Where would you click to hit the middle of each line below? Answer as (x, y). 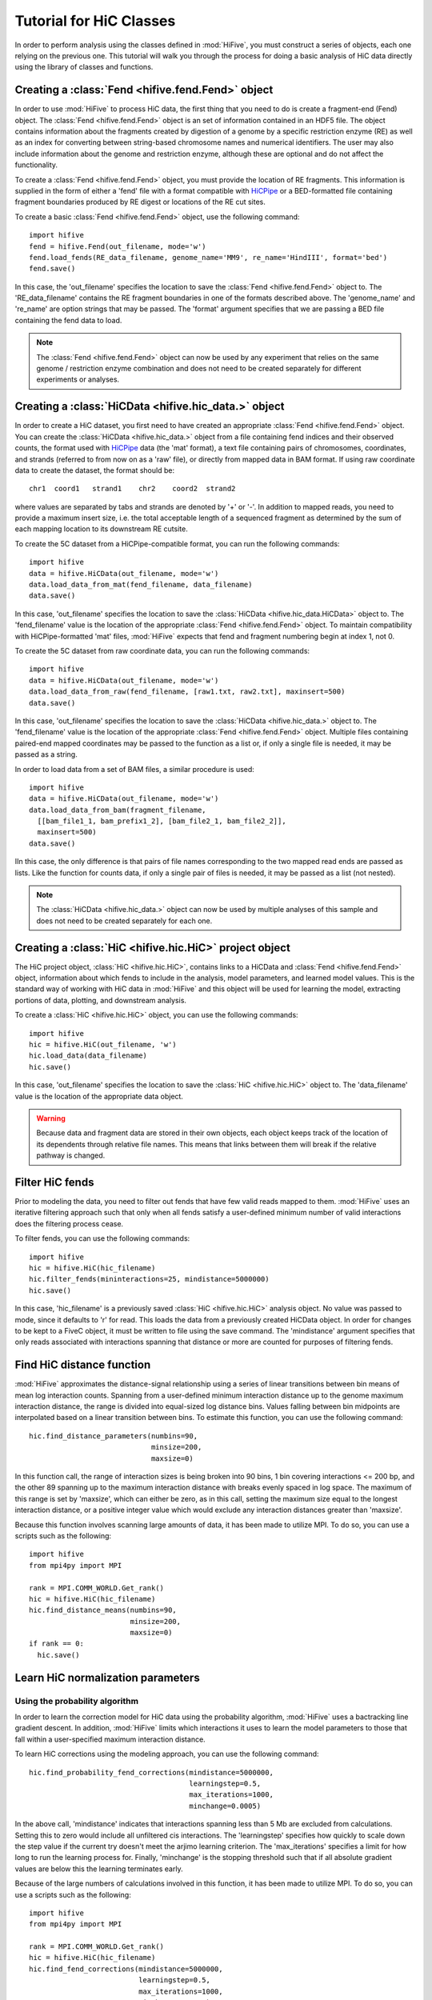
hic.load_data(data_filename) (88, 1056)
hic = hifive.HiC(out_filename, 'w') (103, 1045)
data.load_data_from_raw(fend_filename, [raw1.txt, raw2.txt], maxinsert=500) (187, 692)
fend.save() (52, 269)
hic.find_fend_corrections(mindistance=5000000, (126, 1969)
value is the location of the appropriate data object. (99, 1096)
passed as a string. (46, 754)
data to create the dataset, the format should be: (95, 470)
